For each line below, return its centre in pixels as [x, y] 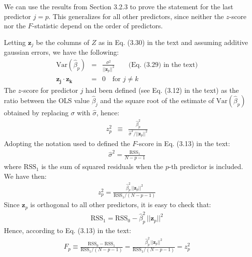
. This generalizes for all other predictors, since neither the [136, 16]
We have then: [25, 176]
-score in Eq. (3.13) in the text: [183, 143]
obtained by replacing [36, 113]
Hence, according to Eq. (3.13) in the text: [68, 230]
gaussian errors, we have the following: [62, 52]
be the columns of [63, 42]
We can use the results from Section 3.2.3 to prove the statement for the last [119, 6]
